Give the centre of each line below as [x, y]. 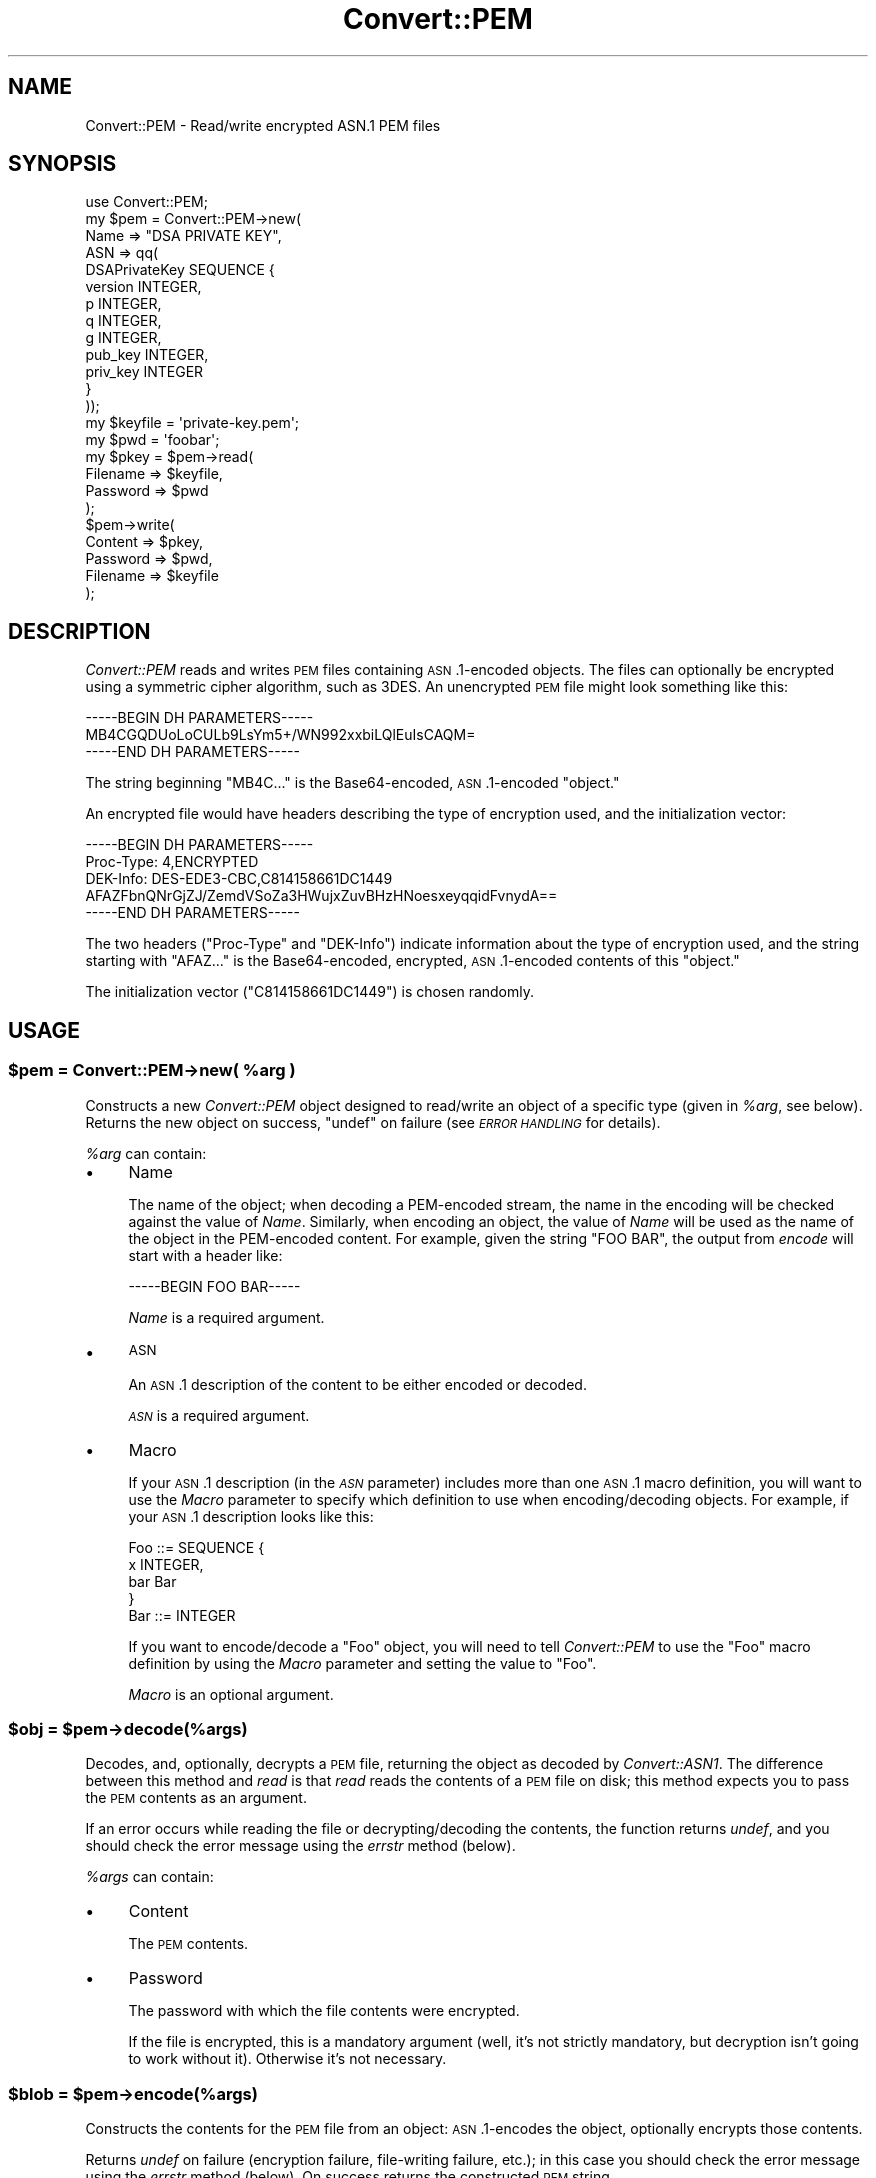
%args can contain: [149, 1877]
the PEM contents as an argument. [196, 1798]
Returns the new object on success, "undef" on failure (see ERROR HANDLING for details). [373, 1122]
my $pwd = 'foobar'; [152, 440]
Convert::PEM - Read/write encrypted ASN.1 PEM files [263, 125]
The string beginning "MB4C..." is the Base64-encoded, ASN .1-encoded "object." [352, 783]
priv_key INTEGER [144, 372]
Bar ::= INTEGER [182, 1615]
